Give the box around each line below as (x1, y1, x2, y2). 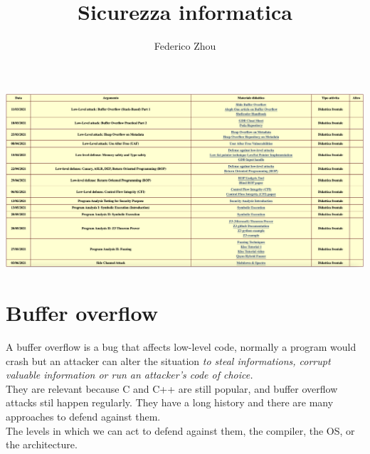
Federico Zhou (154, 38, 216, 53)
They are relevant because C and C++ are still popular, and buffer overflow (6, 381, 338, 396)
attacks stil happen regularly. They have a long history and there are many (6, 395, 334, 410)
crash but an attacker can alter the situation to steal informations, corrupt (6, 353, 331, 368)
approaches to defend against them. (6, 409, 161, 423)
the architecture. (6, 437, 78, 452)
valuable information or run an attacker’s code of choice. (6, 367, 253, 382)
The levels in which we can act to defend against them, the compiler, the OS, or (6, 423, 355, 438)
